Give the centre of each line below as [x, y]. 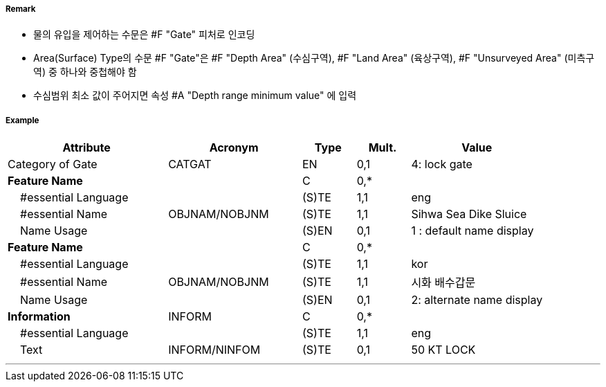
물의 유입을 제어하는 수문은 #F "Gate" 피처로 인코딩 [144, 35]
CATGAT [190, 164]
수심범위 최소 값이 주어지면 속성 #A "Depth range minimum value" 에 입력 [195, 96]
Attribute [86, 148]
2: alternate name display [477, 300]
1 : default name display [472, 231]
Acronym [234, 148]
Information [39, 317]
